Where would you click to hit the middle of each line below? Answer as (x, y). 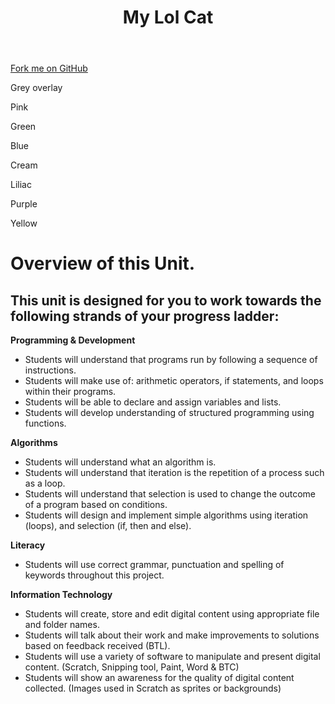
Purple (24, 204)
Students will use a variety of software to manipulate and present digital (172, 657)
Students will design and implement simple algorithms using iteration (166, 515)
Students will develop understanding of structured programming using (169, 413)
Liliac (21, 185)
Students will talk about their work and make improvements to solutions (172, 635)
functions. (45, 423)
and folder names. (62, 625)
